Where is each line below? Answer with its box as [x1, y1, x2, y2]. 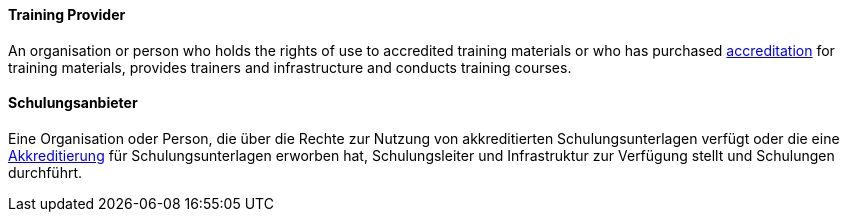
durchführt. [8, 163, 83, 181]
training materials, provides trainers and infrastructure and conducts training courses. [8, 58, 572, 76]
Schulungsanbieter [8, 94, 138, 112]
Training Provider [8, 6, 126, 23]
